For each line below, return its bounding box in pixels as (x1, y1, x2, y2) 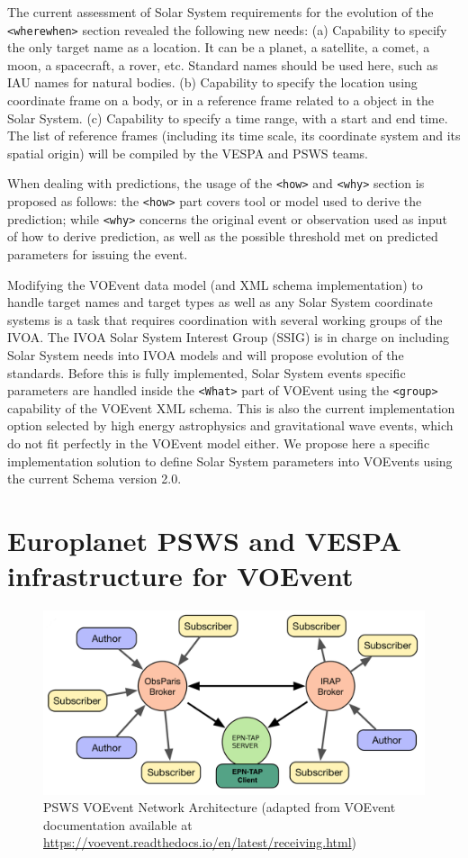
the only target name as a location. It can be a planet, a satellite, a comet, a (7, 38, 430, 57)
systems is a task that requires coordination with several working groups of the (7, 310, 443, 329)
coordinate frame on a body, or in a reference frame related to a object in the (7, 91, 434, 110)
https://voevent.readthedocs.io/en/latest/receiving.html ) (43, 833, 357, 852)
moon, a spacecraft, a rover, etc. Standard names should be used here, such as (7, 55, 438, 74)
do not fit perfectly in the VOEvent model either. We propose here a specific (7, 433, 430, 452)
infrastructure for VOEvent (7, 557, 354, 594)
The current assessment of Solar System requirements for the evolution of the (7, 3, 434, 21)
